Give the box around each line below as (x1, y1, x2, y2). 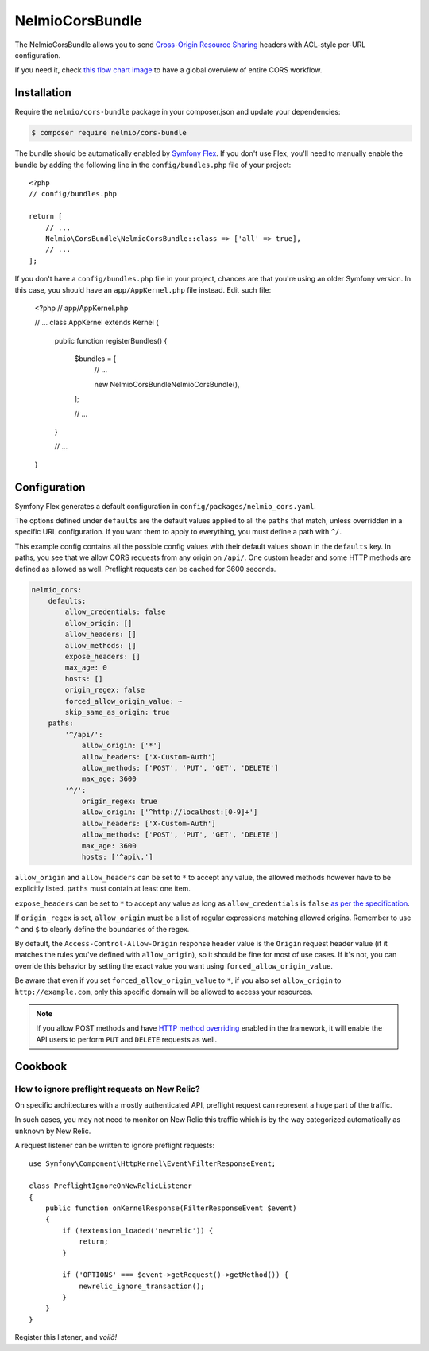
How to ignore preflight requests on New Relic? (14, 1084, 200, 1095)
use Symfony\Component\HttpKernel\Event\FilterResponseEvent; (29, 1159, 276, 1168)
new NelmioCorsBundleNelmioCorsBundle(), (94, 379, 240, 389)
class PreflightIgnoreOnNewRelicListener (29, 1182, 192, 1190)
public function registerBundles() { (54, 336, 168, 345)
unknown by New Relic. (14, 1126, 91, 1136)
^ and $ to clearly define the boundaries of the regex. (14, 924, 190, 934)
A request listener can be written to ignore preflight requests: (14, 1141, 214, 1151)
